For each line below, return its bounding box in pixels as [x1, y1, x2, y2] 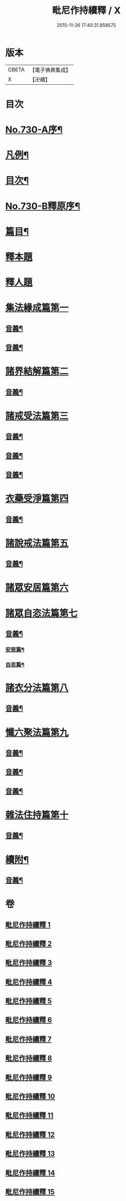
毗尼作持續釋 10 [5, 1092, 56, 1101]
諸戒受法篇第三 [5, 410, 69, 422]
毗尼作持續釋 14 [5, 1168, 56, 1177]
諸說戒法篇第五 [5, 537, 69, 549]
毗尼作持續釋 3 [5, 958, 52, 967]
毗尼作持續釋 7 [5, 1034, 52, 1044]
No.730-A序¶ [5, 124, 63, 136]
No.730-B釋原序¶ [5, 200, 81, 212]
